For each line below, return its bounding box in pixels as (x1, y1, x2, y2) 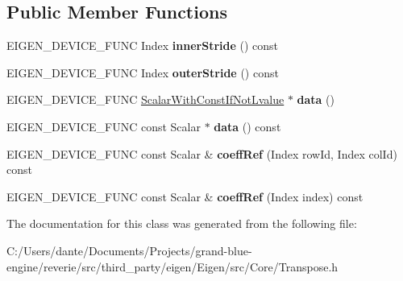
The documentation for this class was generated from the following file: (6, 215, 357, 232)
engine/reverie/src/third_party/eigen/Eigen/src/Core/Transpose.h (6, 258, 339, 275)
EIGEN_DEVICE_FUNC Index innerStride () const (6, 37, 279, 54)
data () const (214, 118, 281, 134)
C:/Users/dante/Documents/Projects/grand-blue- (6, 242, 252, 258)
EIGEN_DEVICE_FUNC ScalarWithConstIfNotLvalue (6, 91, 285, 108)
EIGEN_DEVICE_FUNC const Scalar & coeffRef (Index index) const (6, 188, 364, 205)
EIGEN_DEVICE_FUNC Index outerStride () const (6, 64, 279, 81)
